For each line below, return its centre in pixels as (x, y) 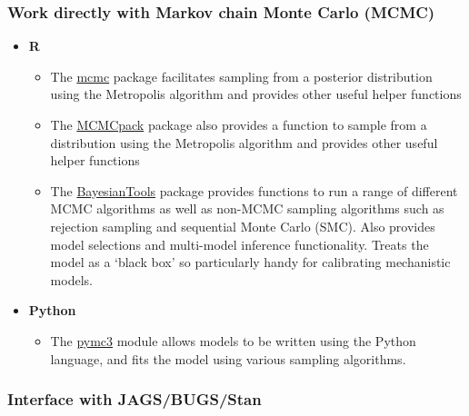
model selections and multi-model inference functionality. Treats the (239, 244)
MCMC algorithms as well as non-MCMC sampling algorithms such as (247, 208)
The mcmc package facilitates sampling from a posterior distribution (241, 76)
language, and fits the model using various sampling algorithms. (228, 358)
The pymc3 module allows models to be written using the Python (233, 340)
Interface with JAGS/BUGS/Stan (135, 399)
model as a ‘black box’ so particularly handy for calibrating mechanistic (250, 262)
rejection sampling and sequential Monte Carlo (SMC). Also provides (243, 226)
